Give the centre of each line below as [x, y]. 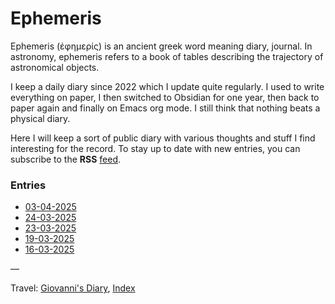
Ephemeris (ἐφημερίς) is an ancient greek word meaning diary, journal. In [161, 46]
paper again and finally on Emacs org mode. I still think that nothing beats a [165, 108]
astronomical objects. [55, 67]
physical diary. [40, 118]
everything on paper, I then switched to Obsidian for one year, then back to [165, 97]
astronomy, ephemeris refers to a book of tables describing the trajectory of [167, 56]
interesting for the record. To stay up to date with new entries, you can [155, 148]
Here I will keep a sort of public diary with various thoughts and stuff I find [163, 138]
